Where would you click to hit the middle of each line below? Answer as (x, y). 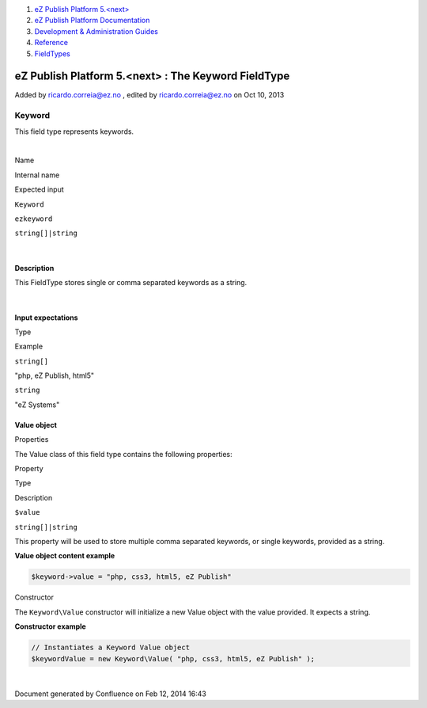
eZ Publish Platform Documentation (92, 21)
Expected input (39, 189)
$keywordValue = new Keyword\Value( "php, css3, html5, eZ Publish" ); (173, 659)
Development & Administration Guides (96, 31)
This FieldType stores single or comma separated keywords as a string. (131, 283)
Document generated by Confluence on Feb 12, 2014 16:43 (111, 694)
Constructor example (50, 626)
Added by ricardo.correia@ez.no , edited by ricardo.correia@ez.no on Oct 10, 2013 (149, 95)
